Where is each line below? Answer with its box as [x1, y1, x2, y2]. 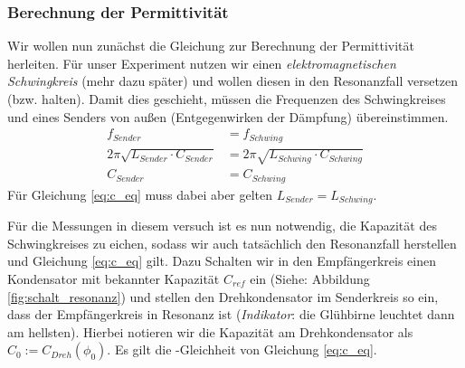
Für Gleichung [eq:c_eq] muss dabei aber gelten [7, 184, 273, 203]
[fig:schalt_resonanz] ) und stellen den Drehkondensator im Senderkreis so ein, [7, 287, 439, 306]
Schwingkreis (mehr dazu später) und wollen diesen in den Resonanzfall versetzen [7, 71, 459, 90]
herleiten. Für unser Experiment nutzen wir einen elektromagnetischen [7, 53, 396, 72]
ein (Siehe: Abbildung [250, 269, 370, 288]
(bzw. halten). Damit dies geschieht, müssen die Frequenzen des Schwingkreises [7, 90, 446, 108]
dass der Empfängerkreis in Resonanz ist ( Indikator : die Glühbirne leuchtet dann [7, 305, 455, 324]
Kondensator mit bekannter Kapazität [7, 269, 220, 288]
